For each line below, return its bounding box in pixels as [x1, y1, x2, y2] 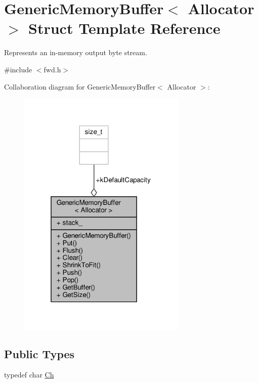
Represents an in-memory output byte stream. [4, 47, 147, 58]
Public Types [4, 346, 75, 361]
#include [4, 64, 32, 74]
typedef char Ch [4, 369, 54, 380]
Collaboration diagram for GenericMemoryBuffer [4, 81, 156, 92]
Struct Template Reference [28, 18, 221, 38]
